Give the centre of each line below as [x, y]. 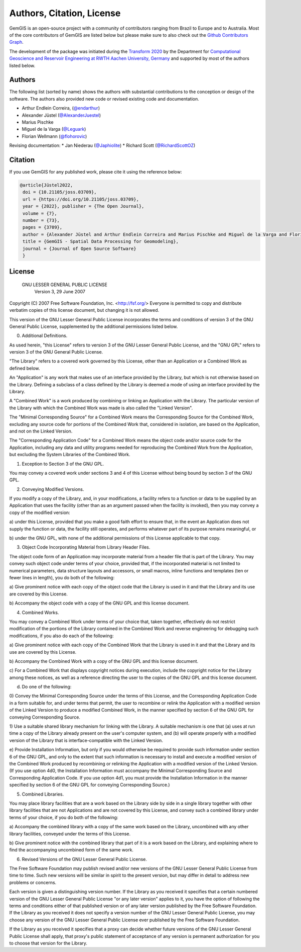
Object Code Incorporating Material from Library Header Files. [86, 547]
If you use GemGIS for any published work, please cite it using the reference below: [96, 172]
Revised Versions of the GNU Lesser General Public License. [85, 859]
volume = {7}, [40, 213]
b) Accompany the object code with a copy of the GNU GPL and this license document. [99, 603]
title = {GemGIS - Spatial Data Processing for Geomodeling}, [101, 242]
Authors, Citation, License [65, 13]
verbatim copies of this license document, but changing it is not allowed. [84, 310]
